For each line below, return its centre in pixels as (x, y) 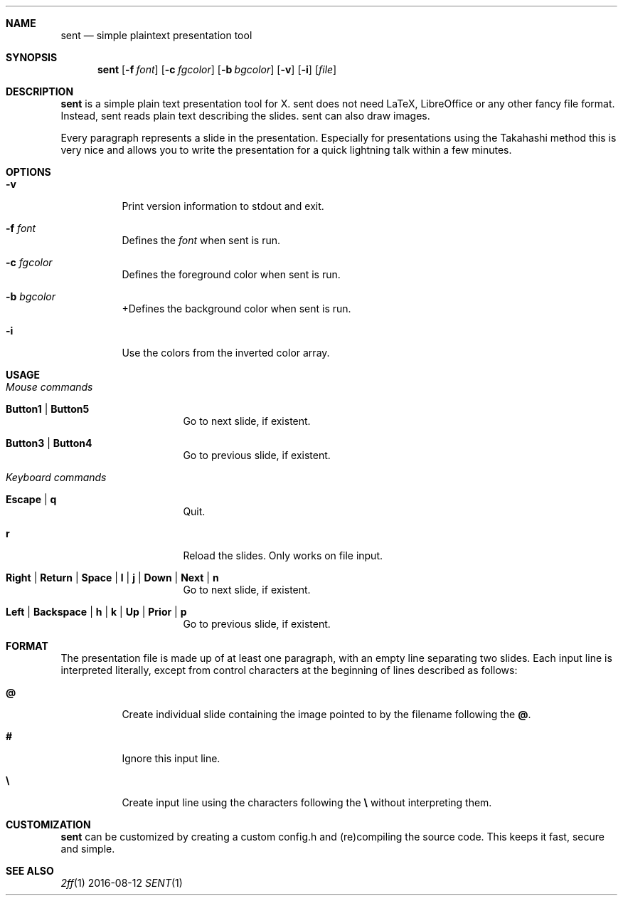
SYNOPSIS (32, 57)
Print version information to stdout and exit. (223, 206)
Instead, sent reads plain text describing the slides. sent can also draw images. (245, 116)
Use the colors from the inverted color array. (226, 353)
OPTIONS (28, 172)
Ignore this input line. (171, 758)
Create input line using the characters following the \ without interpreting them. (307, 802)
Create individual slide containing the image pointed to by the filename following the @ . (326, 714)
